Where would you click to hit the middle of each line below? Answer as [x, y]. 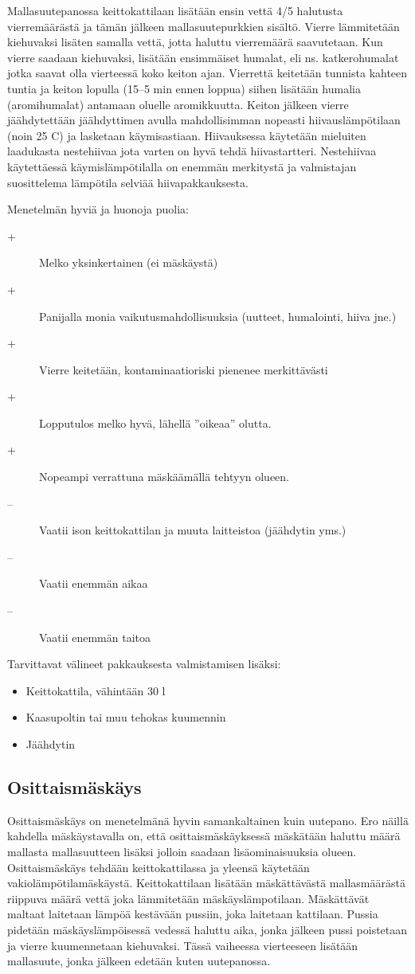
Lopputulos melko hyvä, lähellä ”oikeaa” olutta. [155, 422]
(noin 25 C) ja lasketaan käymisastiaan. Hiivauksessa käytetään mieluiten [187, 135]
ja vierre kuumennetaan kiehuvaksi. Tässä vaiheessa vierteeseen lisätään [183, 945]
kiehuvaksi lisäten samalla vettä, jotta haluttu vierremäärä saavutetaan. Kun [195, 42]
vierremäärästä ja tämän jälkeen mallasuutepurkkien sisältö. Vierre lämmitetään [204, 26]
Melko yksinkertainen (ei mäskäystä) [129, 262]
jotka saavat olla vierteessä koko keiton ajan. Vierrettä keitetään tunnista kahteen [207, 73]
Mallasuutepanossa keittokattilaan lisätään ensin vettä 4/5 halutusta [175, 10]
